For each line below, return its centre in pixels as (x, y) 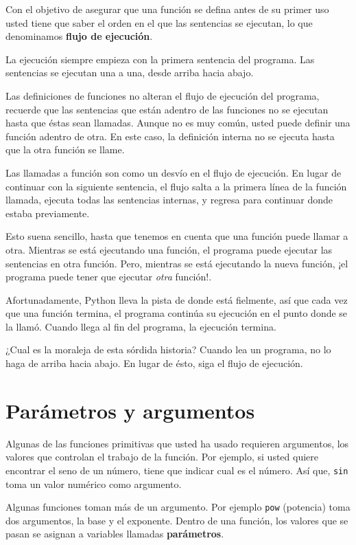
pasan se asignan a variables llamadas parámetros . (115, 534)
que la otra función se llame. (65, 149)
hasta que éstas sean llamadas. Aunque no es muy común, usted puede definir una (178, 123)
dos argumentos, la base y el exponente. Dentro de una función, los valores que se (177, 520)
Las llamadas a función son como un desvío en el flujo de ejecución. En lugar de (174, 172)
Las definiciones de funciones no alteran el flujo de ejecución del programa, (163, 95)
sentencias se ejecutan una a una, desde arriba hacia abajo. (130, 73)
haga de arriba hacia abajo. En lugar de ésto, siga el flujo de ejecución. (154, 363)
